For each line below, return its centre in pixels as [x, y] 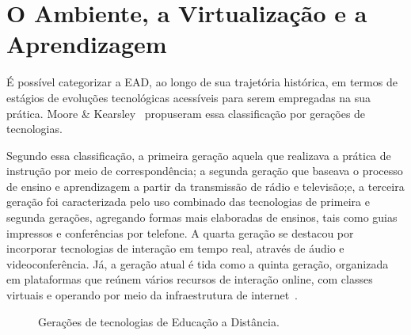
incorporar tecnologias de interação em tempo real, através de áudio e [175, 248]
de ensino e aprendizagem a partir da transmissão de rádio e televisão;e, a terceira [205, 186]
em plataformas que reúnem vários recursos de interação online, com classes [190, 279]
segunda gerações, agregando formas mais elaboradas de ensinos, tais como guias [202, 217]
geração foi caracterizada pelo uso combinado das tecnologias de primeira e [188, 202]
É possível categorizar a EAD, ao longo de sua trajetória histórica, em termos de [202, 82]
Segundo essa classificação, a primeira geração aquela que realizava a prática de [199, 155]
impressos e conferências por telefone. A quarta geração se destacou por [180, 232]
